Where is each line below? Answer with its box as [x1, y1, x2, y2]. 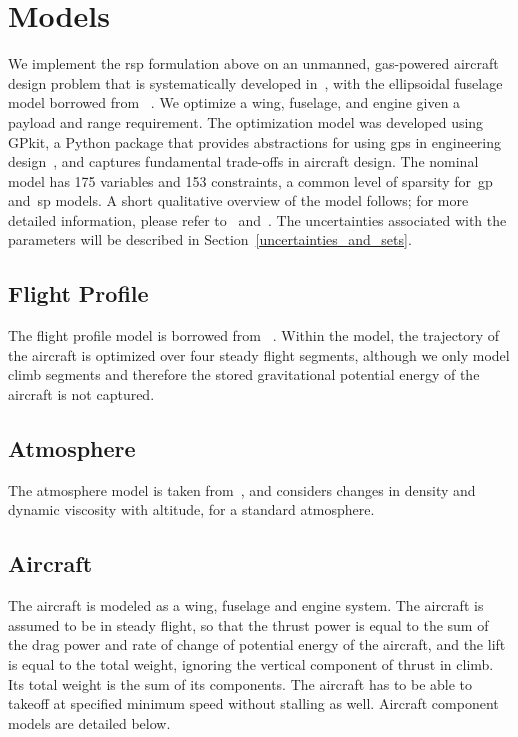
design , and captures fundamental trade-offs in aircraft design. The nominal [8, 151, 479, 172]
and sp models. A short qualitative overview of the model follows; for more [8, 190, 469, 211]
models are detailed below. [8, 712, 171, 733]
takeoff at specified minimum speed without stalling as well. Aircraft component [8, 693, 499, 714]
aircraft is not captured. [8, 384, 155, 405]
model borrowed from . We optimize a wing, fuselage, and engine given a [8, 92, 461, 113]
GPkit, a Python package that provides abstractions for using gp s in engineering [8, 131, 502, 152]
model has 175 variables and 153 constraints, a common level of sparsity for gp [8, 170, 493, 191]
